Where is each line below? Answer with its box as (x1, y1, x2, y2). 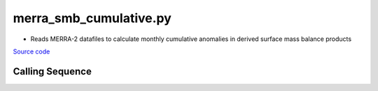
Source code (13, 47, 50, 56)
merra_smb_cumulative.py (13, 10, 171, 26)
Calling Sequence (13, 65, 92, 77)
